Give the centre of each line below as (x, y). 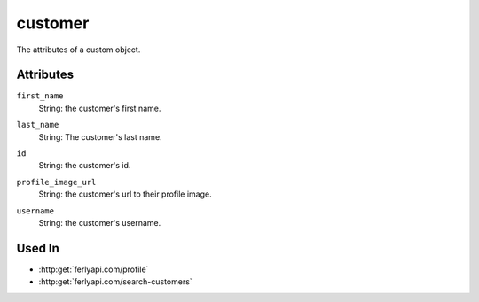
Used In (38, 248)
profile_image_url (56, 182)
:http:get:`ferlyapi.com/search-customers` (115, 282)
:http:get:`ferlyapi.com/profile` (94, 269)
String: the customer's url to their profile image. (125, 194)
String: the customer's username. (100, 222)
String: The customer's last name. (101, 136)
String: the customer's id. (85, 166)
